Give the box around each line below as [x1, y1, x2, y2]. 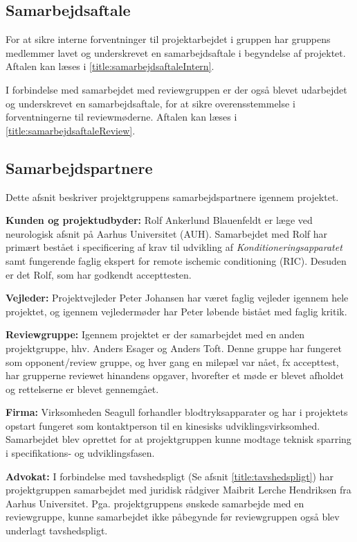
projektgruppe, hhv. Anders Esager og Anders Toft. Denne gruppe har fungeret [6, 340, 342, 355]
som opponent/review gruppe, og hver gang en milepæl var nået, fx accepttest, [6, 354, 339, 369]
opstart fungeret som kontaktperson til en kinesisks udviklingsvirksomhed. [6, 418, 320, 432]
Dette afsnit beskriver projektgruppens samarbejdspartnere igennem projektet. [6, 189, 339, 204]
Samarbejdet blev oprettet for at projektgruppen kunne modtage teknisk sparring [6, 432, 351, 446]
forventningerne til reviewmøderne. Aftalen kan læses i [6, 110, 237, 124]
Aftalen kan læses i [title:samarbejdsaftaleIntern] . [6, 59, 214, 73]
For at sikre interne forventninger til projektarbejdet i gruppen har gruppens [6, 32, 331, 46]
